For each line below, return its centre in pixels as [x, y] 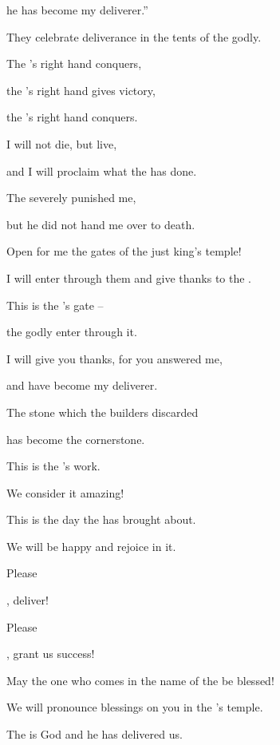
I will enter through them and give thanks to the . [129, 277]
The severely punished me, [71, 198]
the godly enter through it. [72, 332]
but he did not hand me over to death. [101, 224]
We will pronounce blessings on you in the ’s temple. [135, 707]
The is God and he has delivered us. [95, 734]
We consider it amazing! [65, 492]
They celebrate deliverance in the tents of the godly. [134, 36]
